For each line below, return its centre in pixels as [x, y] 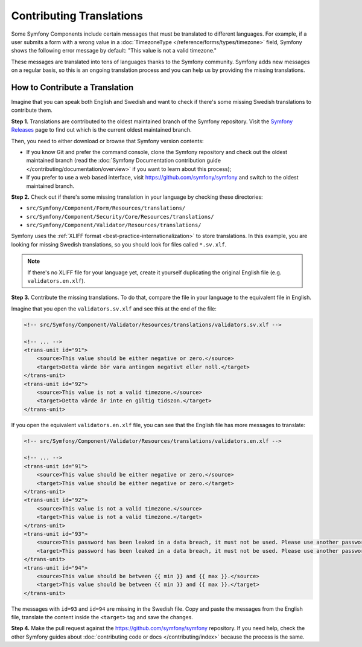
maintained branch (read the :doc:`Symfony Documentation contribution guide [124, 161]
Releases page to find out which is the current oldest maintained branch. [102, 130]
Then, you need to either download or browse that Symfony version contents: [107, 141]
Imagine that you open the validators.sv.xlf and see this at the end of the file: [114, 309]
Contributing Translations [77, 16]
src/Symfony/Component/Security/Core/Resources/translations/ [120, 217]
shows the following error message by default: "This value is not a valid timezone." [114, 51]
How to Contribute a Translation [72, 87]
